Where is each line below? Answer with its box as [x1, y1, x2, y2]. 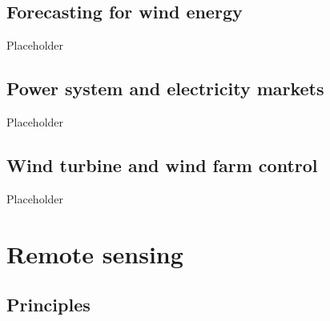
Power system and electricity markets [6, 76, 324, 101]
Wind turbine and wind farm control [6, 152, 318, 177]
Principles [6, 292, 91, 317]
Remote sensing [6, 237, 183, 270]
